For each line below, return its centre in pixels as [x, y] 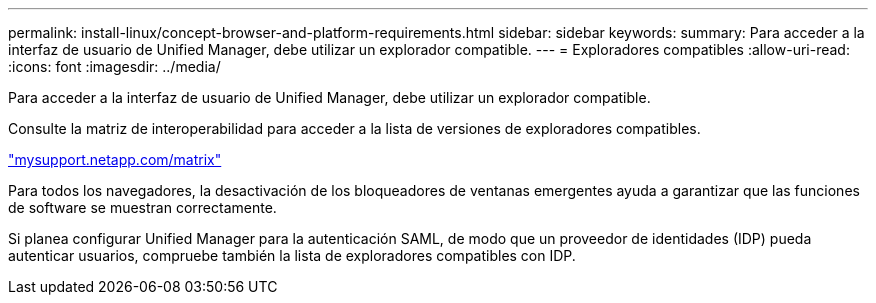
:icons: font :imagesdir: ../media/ [114, 66]
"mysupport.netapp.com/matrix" [115, 159]
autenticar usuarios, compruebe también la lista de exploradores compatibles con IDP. [292, 255]
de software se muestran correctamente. [142, 207]
